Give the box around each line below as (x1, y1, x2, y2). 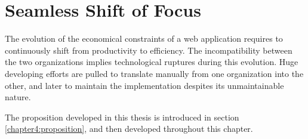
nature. (5, 91, 31, 103)
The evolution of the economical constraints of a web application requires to (5, 32, 283, 45)
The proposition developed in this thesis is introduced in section (5, 110, 239, 123)
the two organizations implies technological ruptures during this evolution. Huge (5, 55, 298, 68)
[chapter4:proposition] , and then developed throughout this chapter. (5, 122, 253, 135)
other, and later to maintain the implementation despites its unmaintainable (5, 79, 284, 91)
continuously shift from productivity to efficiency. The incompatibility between (5, 44, 292, 56)
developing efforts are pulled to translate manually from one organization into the (5, 67, 304, 79)
